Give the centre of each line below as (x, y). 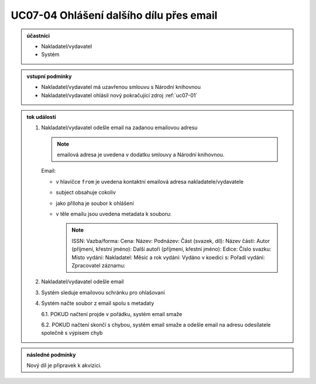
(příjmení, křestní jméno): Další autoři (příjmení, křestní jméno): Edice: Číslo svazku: (171, 249)
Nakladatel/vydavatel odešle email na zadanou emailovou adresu (119, 128)
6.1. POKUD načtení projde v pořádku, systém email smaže (112, 314)
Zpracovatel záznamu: (99, 265)
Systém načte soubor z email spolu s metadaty (98, 303)
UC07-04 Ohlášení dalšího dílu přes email (114, 15)
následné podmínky (51, 355)
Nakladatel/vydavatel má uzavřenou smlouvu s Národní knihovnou (121, 87)
